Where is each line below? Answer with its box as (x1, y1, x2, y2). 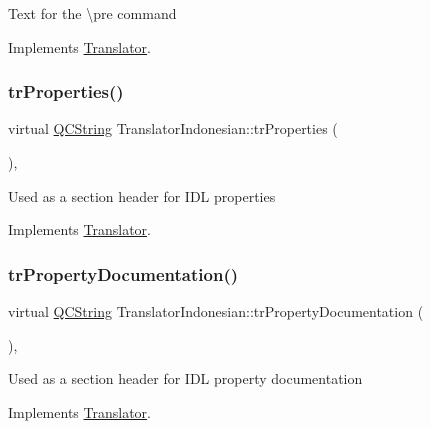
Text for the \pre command (8, 3, 177, 23)
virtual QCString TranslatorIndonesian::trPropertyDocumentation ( (8, 301, 424, 321)
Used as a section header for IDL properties (8, 185, 276, 206)
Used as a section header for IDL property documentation (8, 368, 363, 389)
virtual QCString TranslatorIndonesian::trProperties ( (8, 118, 338, 139)
